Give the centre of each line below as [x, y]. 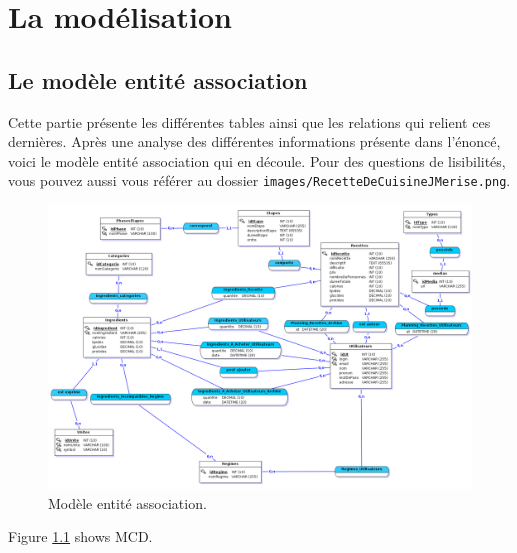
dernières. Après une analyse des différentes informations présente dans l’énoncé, [254, 141]
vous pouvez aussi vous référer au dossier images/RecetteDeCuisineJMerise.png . [259, 180]
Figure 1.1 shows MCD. [80, 536]
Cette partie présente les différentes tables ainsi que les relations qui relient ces [249, 121]
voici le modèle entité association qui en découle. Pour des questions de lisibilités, [257, 160]
